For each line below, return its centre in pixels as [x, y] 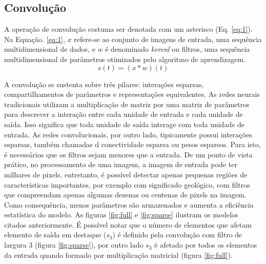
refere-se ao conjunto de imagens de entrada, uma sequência [168, 39]
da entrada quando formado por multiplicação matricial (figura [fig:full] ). [118, 255]
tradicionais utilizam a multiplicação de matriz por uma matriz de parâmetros [127, 104]
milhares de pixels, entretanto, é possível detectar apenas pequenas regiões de [126, 174]
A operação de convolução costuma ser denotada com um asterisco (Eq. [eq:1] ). [128, 29]
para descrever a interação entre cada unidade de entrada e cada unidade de [124, 114]
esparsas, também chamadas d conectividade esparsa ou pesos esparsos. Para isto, [132, 144]
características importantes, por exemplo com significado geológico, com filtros [127, 184]
